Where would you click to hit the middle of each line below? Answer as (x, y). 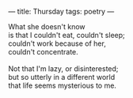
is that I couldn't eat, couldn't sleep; (66, 35)
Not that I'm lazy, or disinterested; (63, 69)
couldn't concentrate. (44, 52)
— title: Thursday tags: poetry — (61, 11)
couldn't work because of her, (57, 43)
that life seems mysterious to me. (63, 85)
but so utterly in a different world (62, 77)
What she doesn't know (47, 26)
